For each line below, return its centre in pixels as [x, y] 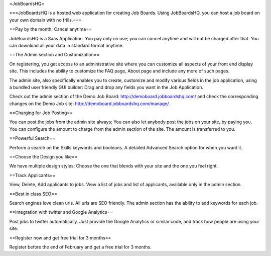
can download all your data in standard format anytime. [66, 45]
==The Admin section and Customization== [54, 55]
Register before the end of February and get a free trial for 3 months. [80, 247]
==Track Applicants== [33, 175]
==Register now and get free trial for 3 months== [60, 238]
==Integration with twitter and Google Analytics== [61, 212]
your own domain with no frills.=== [46, 20]
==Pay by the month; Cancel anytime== [51, 29]
